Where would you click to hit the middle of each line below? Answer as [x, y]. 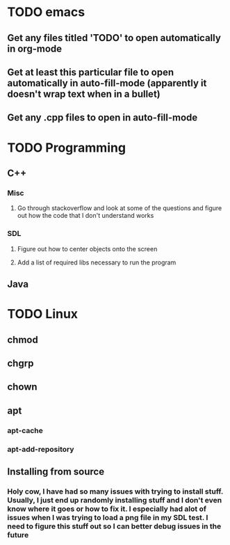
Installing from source [56, 472]
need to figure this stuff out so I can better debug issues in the [114, 526]
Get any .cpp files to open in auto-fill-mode [102, 118]
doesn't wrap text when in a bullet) [84, 94]
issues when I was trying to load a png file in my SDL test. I [108, 517]
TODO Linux [43, 314]
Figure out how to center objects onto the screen [87, 248]
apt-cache [25, 430]
